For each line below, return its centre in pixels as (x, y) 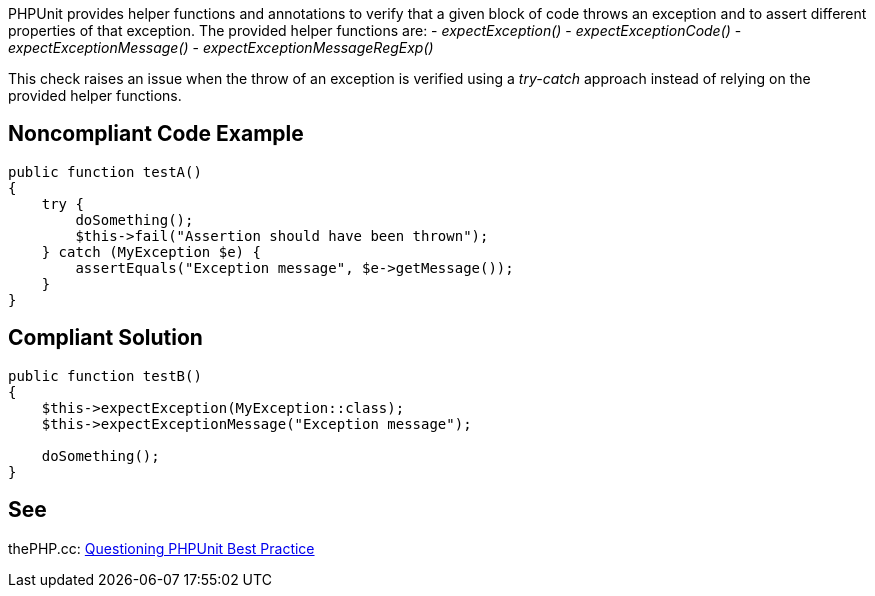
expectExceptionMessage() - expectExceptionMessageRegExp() (221, 47)
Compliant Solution (105, 338)
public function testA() (105, 171)
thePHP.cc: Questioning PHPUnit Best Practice (161, 548)
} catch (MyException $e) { (151, 251)
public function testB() (105, 375)
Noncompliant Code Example (156, 134)
